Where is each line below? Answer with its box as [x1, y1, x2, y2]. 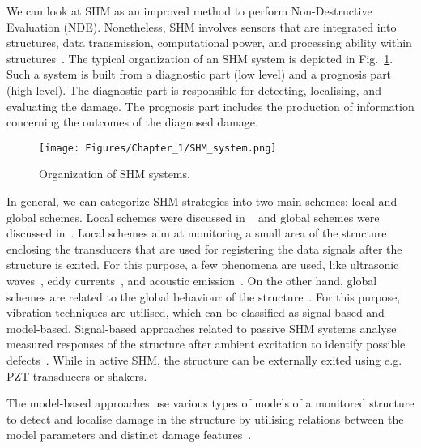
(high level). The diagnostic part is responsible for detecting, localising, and [6, 81, 381, 98]
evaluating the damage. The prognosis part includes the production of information [6, 97, 415, 114]
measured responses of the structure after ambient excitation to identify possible [6, 335, 406, 352]
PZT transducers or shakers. [6, 367, 147, 384]
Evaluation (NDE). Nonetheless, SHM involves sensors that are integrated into [6, 18, 397, 35]
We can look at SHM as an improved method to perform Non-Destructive [6, 2, 372, 19]
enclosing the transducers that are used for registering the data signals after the [6, 240, 402, 257]
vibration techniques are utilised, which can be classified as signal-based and [6, 304, 385, 321]
